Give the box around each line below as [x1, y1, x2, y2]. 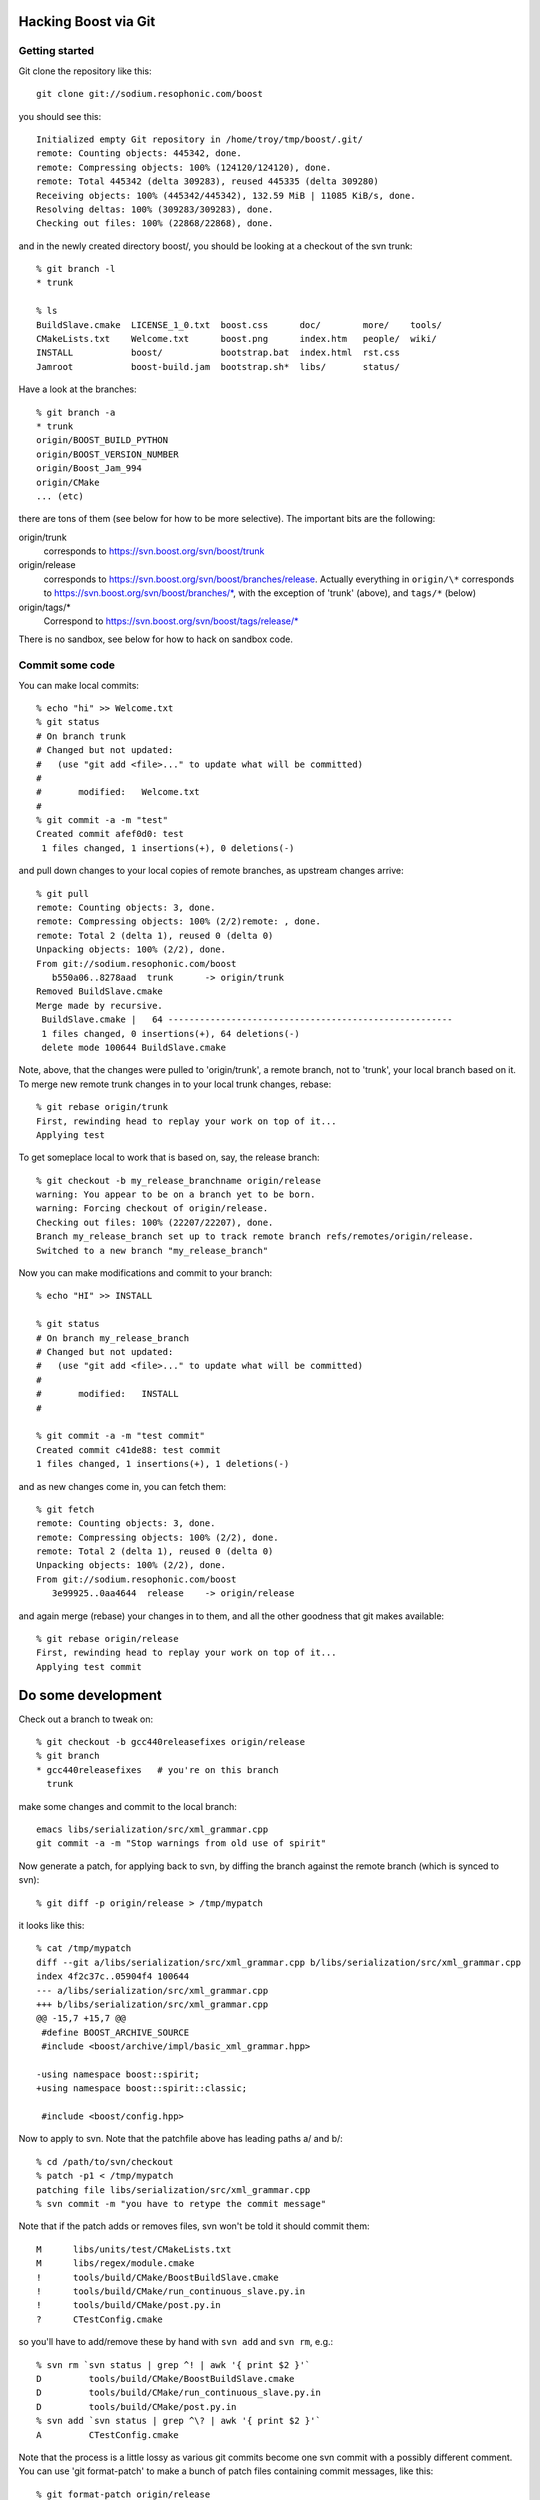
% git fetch [36, 1503, 95, 1515]
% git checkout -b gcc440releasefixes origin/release [36, 1736, 305, 1748]
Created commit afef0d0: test [36, 828, 185, 840]
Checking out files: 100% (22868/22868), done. [36, 218, 274, 229]
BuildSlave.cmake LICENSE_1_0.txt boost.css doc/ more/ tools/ [36, 319, 443, 330]
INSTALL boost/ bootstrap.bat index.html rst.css [36, 347, 400, 359]
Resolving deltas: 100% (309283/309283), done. [36, 203, 274, 215]
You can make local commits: [18, 679, 140, 691]
